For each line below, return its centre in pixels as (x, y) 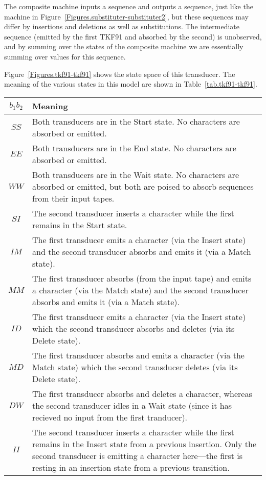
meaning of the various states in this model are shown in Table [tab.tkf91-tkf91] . (131, 84)
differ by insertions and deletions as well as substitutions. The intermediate (122, 26)
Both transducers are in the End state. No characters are (134, 148)
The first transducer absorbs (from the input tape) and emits (142, 278)
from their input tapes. (73, 198)
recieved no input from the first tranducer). (110, 417)
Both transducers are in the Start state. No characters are (136, 121)
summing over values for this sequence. (65, 56)
